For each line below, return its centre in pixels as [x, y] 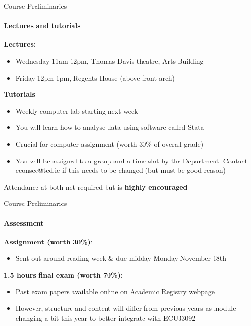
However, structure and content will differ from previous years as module [126, 308]
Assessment [24, 223]
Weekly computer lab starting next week [77, 110]
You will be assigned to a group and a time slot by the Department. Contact [131, 160]
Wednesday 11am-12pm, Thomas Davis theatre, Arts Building [109, 61]
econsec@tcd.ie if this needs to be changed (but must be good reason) [121, 170]
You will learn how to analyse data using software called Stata [110, 127]
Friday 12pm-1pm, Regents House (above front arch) [95, 77]
